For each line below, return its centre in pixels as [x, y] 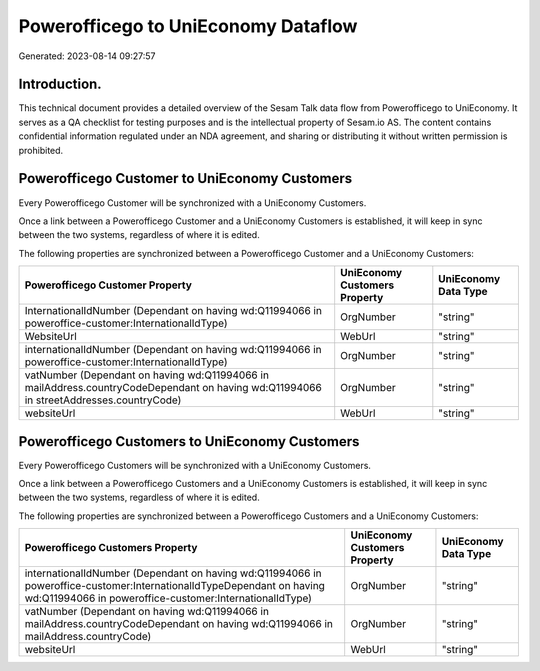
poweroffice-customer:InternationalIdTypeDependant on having [174, 586]
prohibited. [41, 150]
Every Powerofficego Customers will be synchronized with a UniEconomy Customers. [195, 465]
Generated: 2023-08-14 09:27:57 [87, 56]
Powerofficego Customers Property [111, 548]
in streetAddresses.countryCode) [103, 400]
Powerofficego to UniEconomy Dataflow [188, 26]
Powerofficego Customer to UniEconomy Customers [185, 178]
